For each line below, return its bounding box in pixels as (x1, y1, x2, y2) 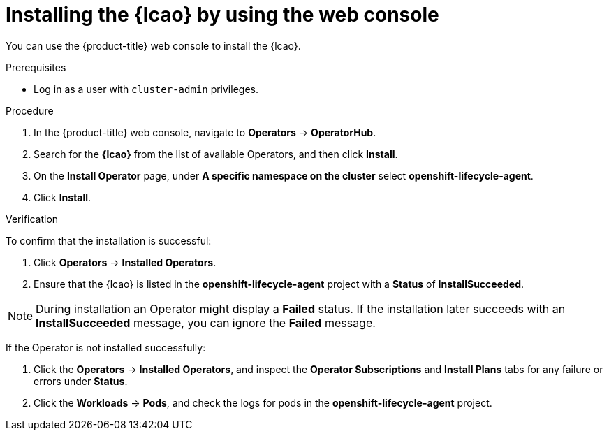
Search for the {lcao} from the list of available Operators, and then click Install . (34, 147, 398, 160)
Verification (6, 212, 59, 225)
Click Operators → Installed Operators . (34, 256, 217, 268)
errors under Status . (34, 375, 128, 387)
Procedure (6, 104, 54, 117)
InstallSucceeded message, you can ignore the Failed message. (36, 315, 376, 330)
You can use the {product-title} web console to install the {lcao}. (6, 39, 301, 52)
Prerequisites (6, 61, 66, 73)
